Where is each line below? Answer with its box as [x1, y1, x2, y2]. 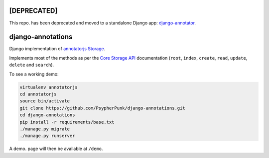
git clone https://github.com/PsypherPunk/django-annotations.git [19, 105, 185, 111]
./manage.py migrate [19, 126, 70, 132]
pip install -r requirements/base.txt [19, 119, 115, 125]
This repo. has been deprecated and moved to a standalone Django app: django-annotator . [9, 20, 196, 26]
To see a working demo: [9, 71, 59, 77]
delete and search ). [9, 62, 54, 68]
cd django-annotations [19, 112, 75, 118]
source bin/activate [19, 98, 70, 104]
